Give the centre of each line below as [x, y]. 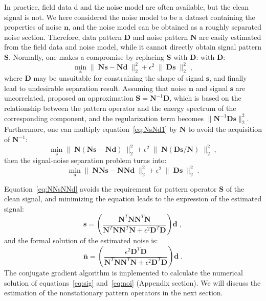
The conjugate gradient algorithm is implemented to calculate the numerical [124, 273]
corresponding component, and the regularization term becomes [104, 118]
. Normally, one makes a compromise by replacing [86, 56]
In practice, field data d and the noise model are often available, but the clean [127, 7]
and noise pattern [160, 37]
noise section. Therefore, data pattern [63, 37]
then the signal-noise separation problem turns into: [85, 160]
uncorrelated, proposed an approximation [69, 98]
